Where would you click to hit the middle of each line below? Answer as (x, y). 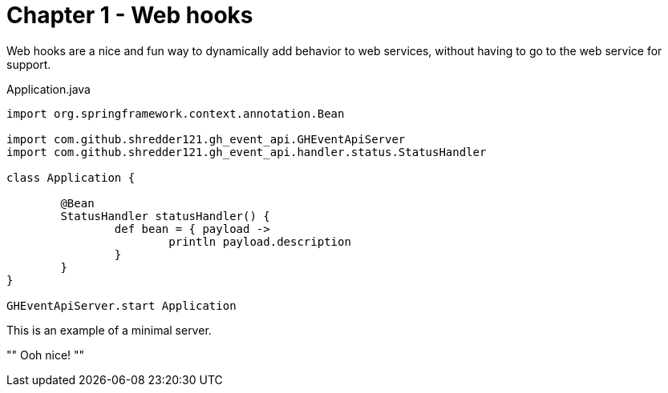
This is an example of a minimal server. (109, 330)
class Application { (71, 177)
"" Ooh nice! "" (46, 355)
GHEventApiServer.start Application (121, 305)
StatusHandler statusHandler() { (165, 216)
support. (29, 64)
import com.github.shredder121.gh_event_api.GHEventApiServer (206, 139)
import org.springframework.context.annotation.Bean (176, 113)
